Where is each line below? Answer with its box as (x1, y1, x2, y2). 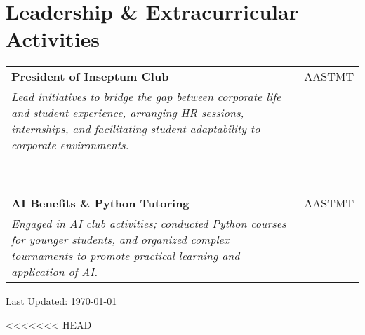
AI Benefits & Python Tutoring (11, 194, 190, 211)
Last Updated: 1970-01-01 (6, 293, 117, 308)
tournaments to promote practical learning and (11, 247, 240, 264)
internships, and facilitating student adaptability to (11, 121, 260, 137)
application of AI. (11, 263, 98, 280)
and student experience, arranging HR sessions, (11, 104, 244, 121)
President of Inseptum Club (11, 68, 169, 85)
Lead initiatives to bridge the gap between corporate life (11, 88, 281, 105)
